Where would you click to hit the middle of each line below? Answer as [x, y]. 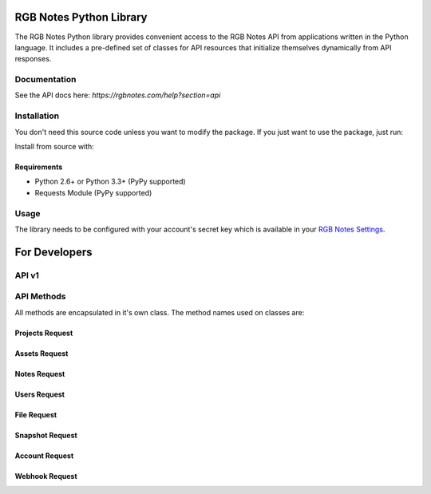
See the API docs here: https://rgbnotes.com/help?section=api [118, 95]
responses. [33, 59]
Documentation [45, 80]
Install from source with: [55, 146]
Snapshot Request [46, 435]
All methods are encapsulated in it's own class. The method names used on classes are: [160, 312]
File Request [36, 414]
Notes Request [40, 373]
